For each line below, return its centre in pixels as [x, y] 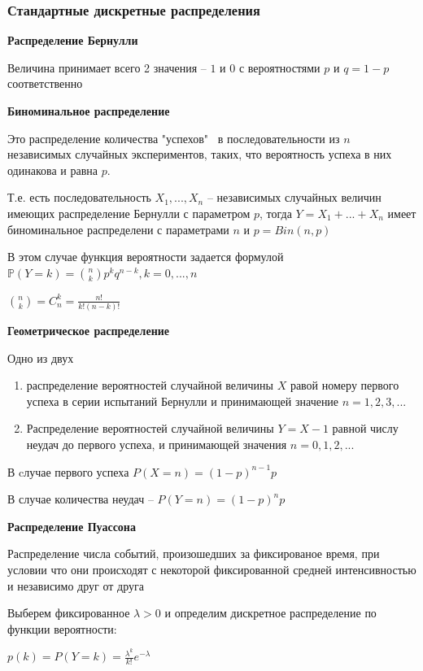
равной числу [365, 428]
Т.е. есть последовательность [79, 197]
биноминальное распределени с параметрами [118, 229]
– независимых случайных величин [294, 197]
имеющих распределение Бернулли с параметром [129, 213]
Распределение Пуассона [72, 526]
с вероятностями [279, 67]
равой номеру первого [345, 385]
